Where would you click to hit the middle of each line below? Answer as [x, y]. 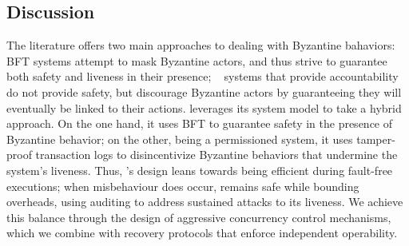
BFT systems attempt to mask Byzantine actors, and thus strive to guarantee [197, 60]
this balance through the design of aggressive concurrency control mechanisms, [199, 217]
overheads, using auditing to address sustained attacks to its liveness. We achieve [205, 202]
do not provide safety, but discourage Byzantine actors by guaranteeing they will [204, 91]
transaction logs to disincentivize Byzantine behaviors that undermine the [216, 155]
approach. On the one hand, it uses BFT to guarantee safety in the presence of [200, 123]
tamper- [376, 139]
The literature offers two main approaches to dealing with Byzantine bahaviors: [201, 45]
